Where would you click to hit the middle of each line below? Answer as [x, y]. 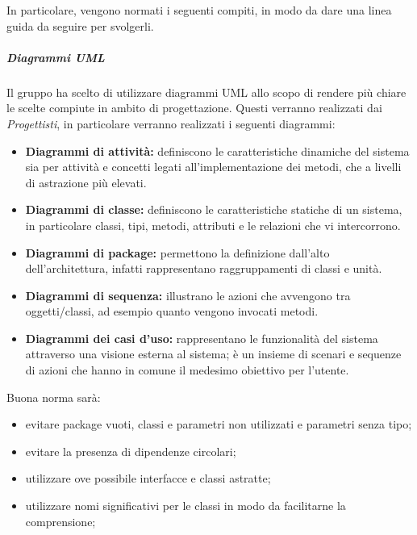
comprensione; [60, 521]
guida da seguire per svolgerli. [80, 25]
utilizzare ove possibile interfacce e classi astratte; [148, 478]
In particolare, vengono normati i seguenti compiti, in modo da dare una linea [199, 10]
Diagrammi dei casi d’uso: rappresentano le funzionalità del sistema [202, 338]
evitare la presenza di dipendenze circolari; [131, 451]
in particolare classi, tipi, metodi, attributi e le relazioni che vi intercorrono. [213, 225]
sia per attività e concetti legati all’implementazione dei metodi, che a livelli [213, 167]
